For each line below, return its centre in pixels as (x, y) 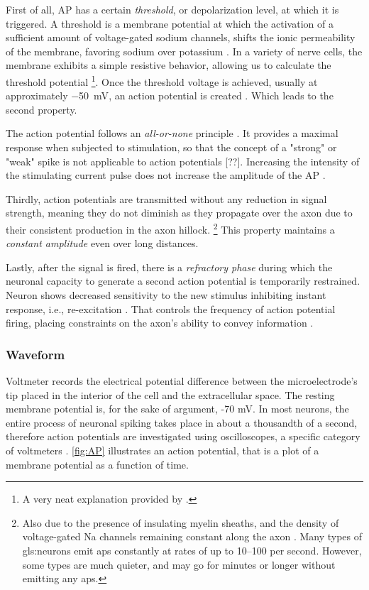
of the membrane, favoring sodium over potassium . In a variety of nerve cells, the (184, 51)
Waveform (35, 354)
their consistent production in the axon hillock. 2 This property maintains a (170, 228)
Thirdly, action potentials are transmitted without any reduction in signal (166, 198)
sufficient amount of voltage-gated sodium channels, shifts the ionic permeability (181, 37)
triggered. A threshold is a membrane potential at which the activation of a (170, 23)
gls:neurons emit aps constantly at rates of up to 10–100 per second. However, (192, 550)
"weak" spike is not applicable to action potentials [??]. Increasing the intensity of (183, 161)
